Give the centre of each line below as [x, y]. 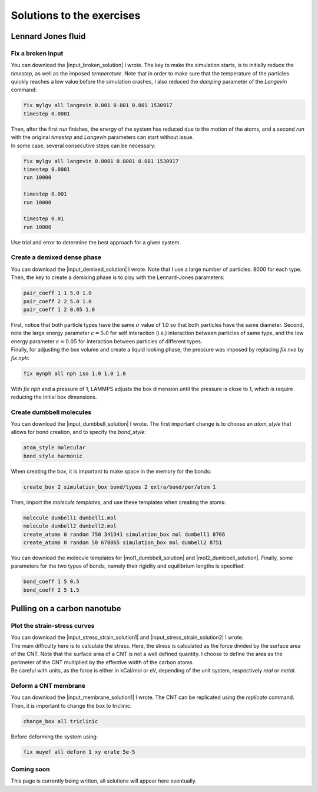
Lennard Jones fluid [48, 36]
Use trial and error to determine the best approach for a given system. [96, 242]
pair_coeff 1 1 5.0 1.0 [58, 293]
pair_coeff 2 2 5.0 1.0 [58, 301]
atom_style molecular [54, 448]
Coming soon [30, 769]
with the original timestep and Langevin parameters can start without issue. [102, 137]
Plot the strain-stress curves [53, 626]
